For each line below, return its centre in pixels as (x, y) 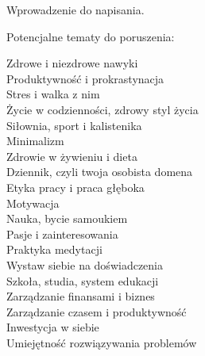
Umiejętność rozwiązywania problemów (102, 342)
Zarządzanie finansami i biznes (81, 296)
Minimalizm (35, 141)
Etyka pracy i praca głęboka (75, 187)
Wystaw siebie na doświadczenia (85, 264)
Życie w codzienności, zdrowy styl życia (102, 109)
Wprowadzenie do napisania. (75, 10)
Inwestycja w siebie (53, 327)
